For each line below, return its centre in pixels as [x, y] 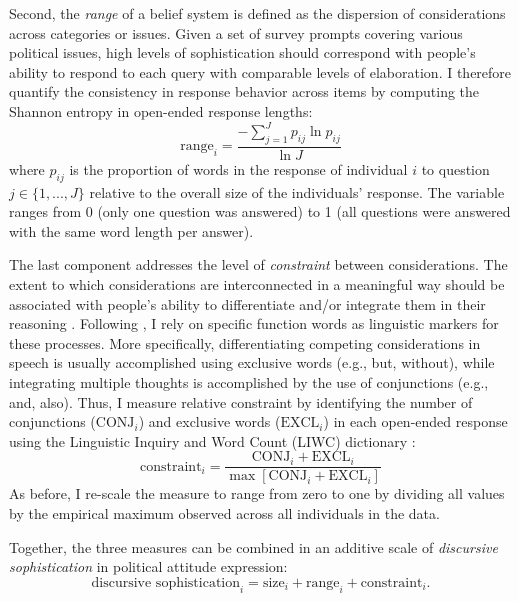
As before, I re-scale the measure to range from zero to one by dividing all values [257, 493]
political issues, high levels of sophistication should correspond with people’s [242, 52]
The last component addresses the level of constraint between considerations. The [258, 264]
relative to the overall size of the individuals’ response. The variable [297, 191]
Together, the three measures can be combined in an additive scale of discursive [253, 546]
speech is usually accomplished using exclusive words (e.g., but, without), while [252, 362]
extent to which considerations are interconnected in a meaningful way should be [257, 284]
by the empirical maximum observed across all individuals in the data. [224, 513]
